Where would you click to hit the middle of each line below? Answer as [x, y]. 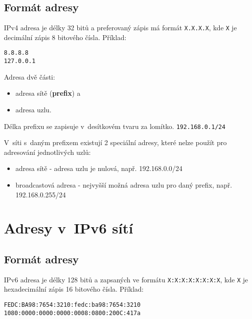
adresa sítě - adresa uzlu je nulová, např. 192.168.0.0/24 [99, 168]
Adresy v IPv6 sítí [69, 228]
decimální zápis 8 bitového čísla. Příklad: [65, 37]
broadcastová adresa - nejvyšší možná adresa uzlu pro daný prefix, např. [124, 184]
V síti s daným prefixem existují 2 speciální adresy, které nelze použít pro [115, 142]
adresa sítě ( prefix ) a [48, 93]
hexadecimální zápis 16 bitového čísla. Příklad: [74, 289]
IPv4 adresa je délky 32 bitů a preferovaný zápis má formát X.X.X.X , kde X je [120, 28]
